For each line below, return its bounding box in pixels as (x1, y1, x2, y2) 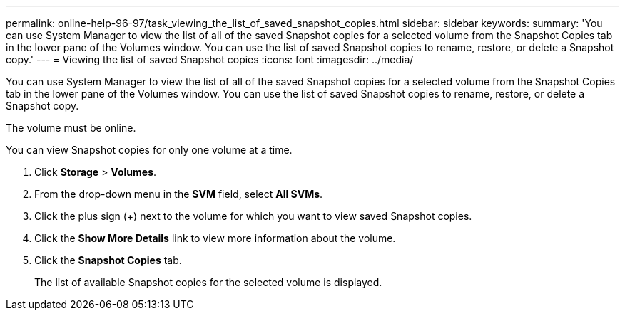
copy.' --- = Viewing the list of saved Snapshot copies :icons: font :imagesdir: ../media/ (6, 53, 414, 65)
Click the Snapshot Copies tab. (34, 254, 182, 266)
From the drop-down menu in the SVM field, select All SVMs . (34, 188, 323, 200)
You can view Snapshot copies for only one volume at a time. (6, 144, 293, 156)
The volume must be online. (6, 122, 136, 134)
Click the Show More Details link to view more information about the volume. (34, 232, 396, 244)
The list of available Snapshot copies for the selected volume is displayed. (34, 276, 382, 288)
